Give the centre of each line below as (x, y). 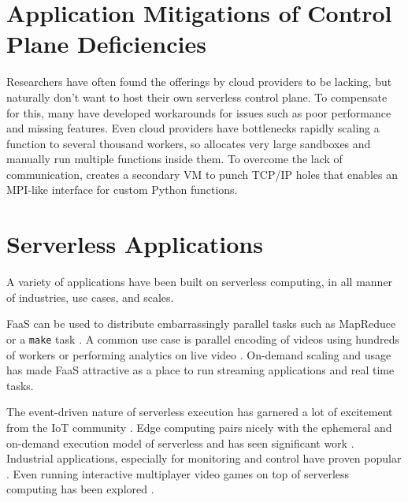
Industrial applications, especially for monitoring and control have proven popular (204, 458)
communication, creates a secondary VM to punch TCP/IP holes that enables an (202, 174)
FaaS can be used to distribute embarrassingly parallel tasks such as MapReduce (201, 324)
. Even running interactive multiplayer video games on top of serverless (178, 473)
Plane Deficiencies (106, 44)
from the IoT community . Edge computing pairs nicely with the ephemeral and (199, 427)
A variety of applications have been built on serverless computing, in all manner (200, 282)
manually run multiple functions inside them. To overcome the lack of (174, 159)
